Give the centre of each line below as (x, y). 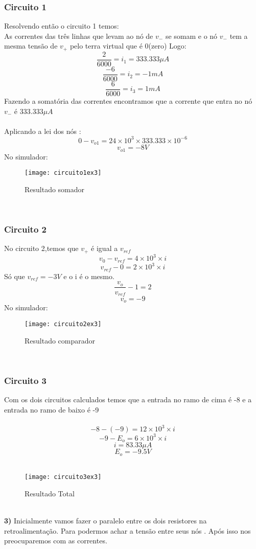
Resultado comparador (60, 340)
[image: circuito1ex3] (63, 173)
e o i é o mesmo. (89, 276)
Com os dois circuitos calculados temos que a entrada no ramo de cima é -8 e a (128, 399)
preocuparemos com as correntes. (56, 541)
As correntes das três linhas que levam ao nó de (79, 36)
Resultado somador (55, 189)
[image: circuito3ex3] (63, 477)
